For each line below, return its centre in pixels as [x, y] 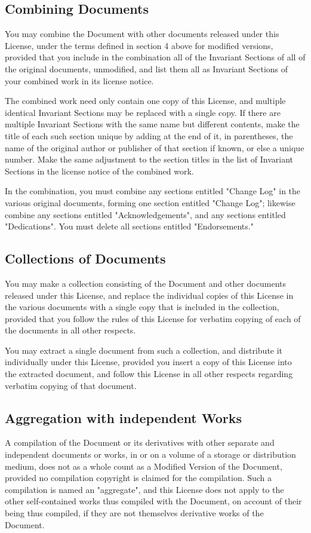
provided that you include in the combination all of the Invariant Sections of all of [155, 57]
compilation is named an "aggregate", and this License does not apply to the [144, 489]
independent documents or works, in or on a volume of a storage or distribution [150, 454]
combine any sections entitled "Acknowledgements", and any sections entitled [145, 214]
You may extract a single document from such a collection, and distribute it [144, 350]
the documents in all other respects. [70, 330]
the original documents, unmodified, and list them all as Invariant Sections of [147, 68]
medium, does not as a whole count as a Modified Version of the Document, [144, 466]
